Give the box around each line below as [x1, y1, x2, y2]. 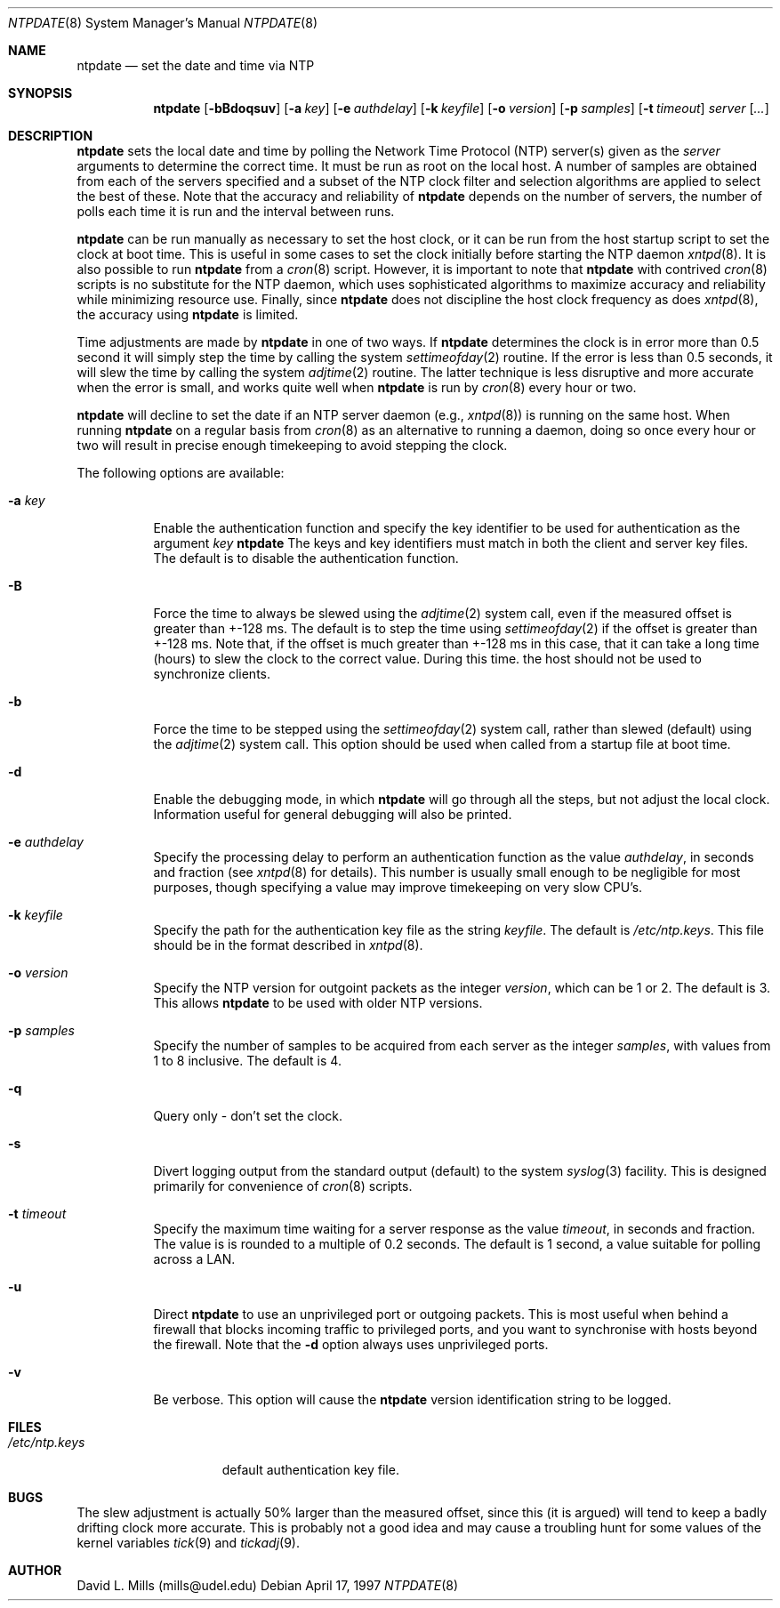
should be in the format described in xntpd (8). [153, 937, 423, 953]
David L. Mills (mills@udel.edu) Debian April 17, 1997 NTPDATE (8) [76, 1578, 459, 1593]
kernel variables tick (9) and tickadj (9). [76, 1535, 300, 1550]
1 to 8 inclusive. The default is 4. [153, 1053, 342, 1068]
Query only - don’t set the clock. [153, 1108, 342, 1123]
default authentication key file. [221, 1462, 399, 1477]
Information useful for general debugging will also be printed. [153, 807, 512, 822]
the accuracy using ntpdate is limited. [76, 307, 299, 322]
